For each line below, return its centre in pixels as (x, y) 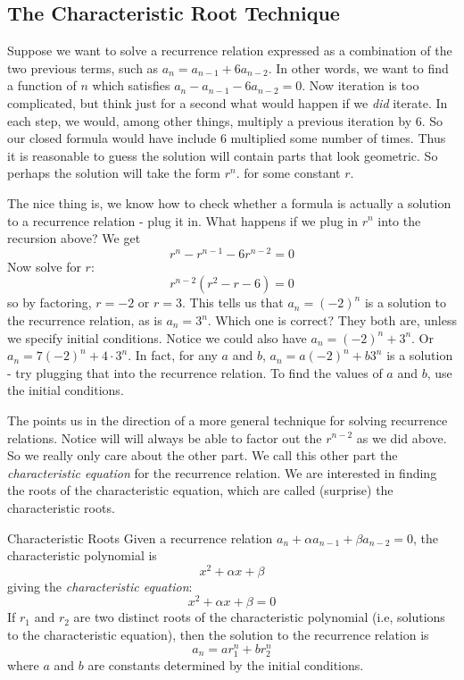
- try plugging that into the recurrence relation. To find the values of (195, 372)
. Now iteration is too (360, 85)
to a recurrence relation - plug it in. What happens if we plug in (183, 220)
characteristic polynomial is (82, 555)
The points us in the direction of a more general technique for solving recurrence (228, 420)
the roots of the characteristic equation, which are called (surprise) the (200, 490)
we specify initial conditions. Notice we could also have (157, 337)
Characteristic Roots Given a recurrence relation (140, 537)
